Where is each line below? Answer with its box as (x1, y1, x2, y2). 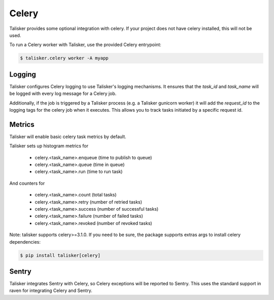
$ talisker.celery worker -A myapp (20, 55, 109, 61)
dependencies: (9, 239, 41, 245)
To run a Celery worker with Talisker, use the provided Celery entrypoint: (9, 42, 162, 48)
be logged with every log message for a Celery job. (9, 90, 117, 96)
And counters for (9, 180, 45, 186)
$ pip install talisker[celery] (20, 252, 101, 258)
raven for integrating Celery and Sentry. (9, 287, 92, 294)
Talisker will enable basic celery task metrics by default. (9, 134, 126, 140)
